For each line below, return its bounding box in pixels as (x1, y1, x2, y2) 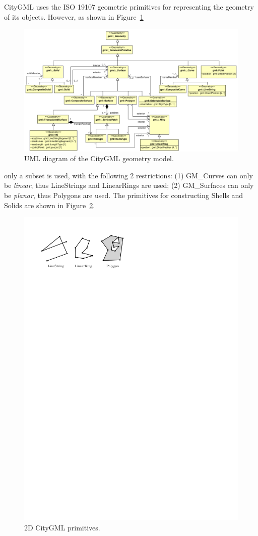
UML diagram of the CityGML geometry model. (24, 153, 174, 164)
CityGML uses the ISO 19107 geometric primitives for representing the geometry (4, 2, 254, 12)
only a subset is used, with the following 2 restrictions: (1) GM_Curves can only (4, 170, 253, 180)
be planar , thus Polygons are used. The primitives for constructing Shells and (4, 189, 243, 200)
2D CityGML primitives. (24, 522, 100, 532)
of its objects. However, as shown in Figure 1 (4, 11, 144, 22)
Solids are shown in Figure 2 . (4, 200, 95, 210)
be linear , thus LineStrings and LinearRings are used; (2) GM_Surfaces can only (4, 180, 254, 190)
